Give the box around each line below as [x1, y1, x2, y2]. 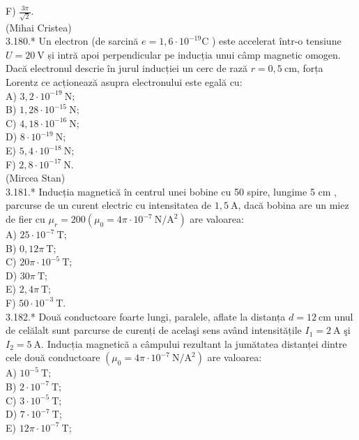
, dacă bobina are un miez [238, 198, 349, 212]
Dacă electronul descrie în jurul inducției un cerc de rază [6, 61, 247, 75]
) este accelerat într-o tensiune [211, 34, 342, 48]
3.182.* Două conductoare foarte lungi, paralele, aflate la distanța [6, 309, 286, 323]
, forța [296, 61, 323, 75]
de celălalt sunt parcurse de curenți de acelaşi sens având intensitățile [6, 323, 302, 337]
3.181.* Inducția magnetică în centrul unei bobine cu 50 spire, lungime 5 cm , [6, 184, 337, 198]
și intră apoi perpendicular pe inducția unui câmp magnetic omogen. [47, 47, 341, 61]
